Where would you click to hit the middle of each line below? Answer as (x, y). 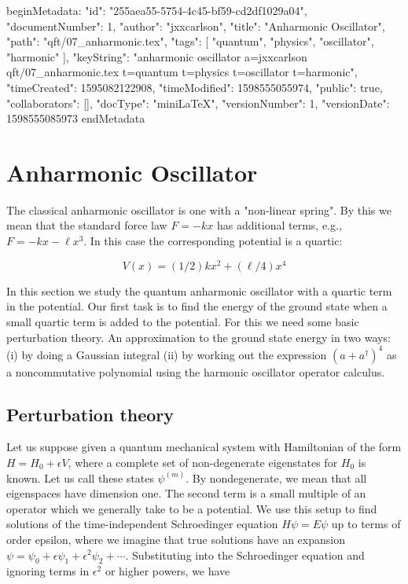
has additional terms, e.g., (279, 225)
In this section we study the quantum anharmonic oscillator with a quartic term (199, 290)
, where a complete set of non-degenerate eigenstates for (203, 462)
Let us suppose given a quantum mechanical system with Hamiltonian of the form (204, 447)
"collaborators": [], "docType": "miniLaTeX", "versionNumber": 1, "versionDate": (198, 103)
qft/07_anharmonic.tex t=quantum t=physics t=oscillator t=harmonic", (182, 72)
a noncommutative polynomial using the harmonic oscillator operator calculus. (196, 371)
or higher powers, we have (167, 571)
